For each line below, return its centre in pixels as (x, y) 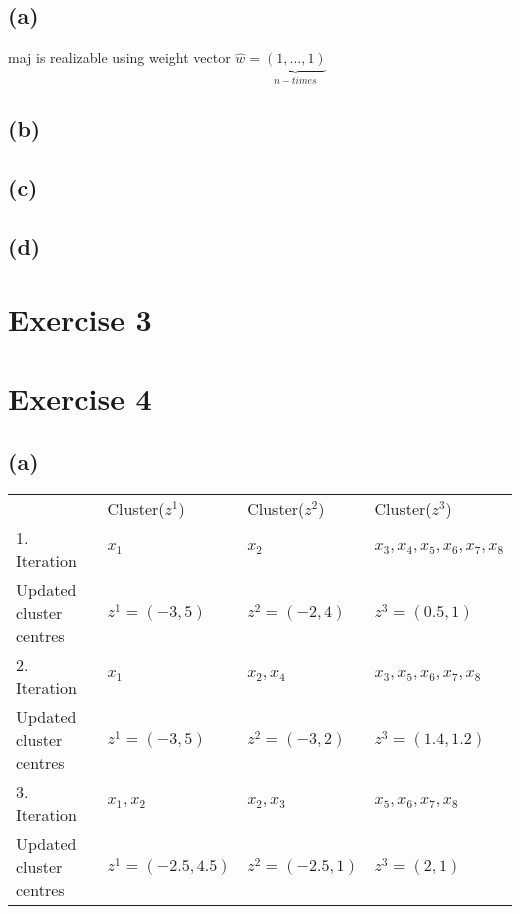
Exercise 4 (80, 397)
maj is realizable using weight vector (119, 57)
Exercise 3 (80, 319)
